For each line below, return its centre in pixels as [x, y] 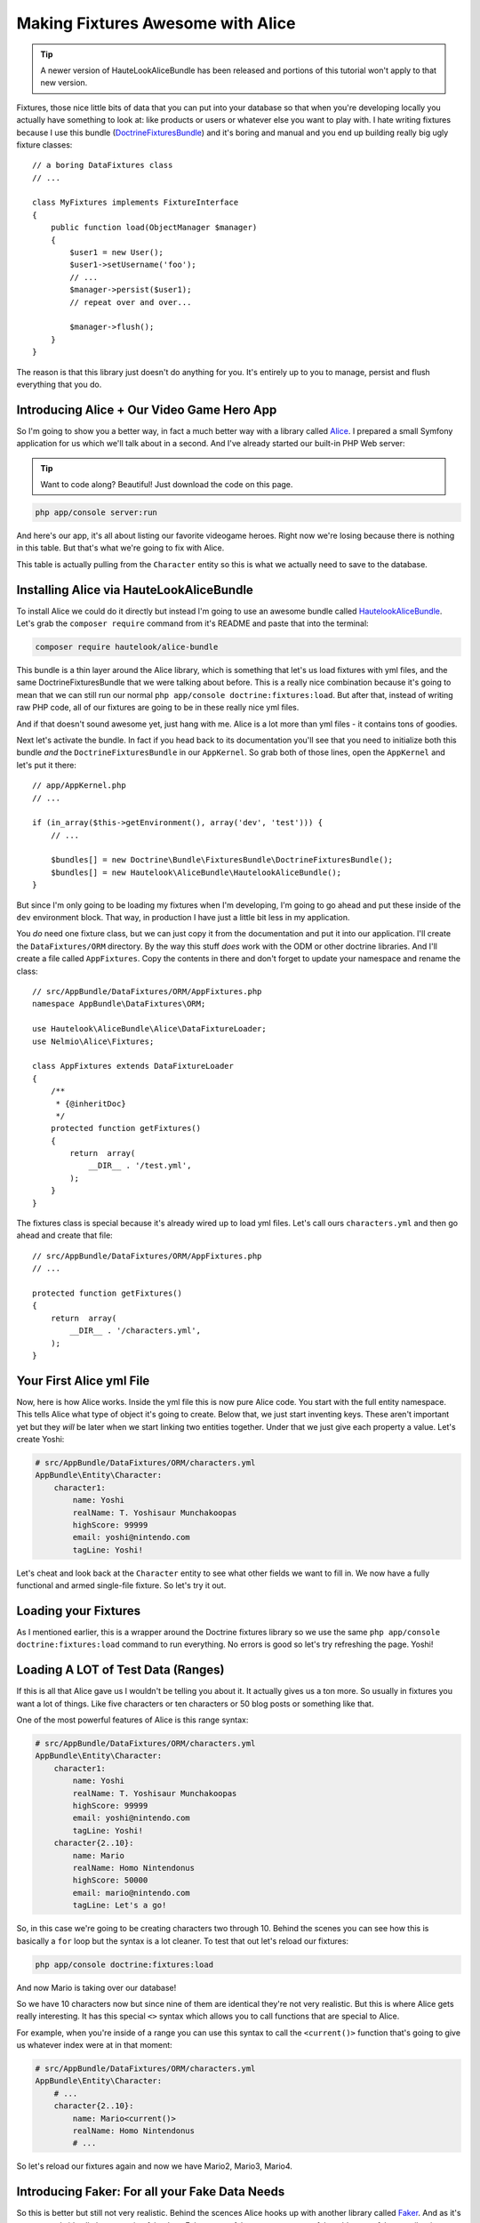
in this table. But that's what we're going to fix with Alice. [120, 548]
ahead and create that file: [64, 1235]
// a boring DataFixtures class [103, 165]
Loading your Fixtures [79, 1611]
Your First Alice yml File [83, 1380]
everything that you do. [59, 384]
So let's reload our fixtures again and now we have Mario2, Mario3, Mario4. [155, 2166]
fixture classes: [44, 144]
